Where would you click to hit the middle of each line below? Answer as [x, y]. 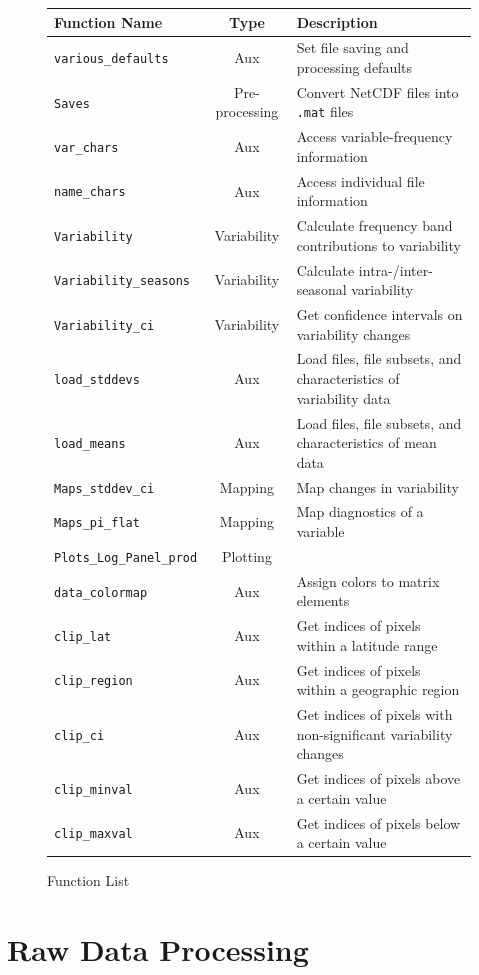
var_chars [86, 148]
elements [323, 600]
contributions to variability [378, 244]
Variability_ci [104, 325]
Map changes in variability [377, 486]
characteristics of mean [366, 442]
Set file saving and [352, 47]
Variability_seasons [122, 281]
